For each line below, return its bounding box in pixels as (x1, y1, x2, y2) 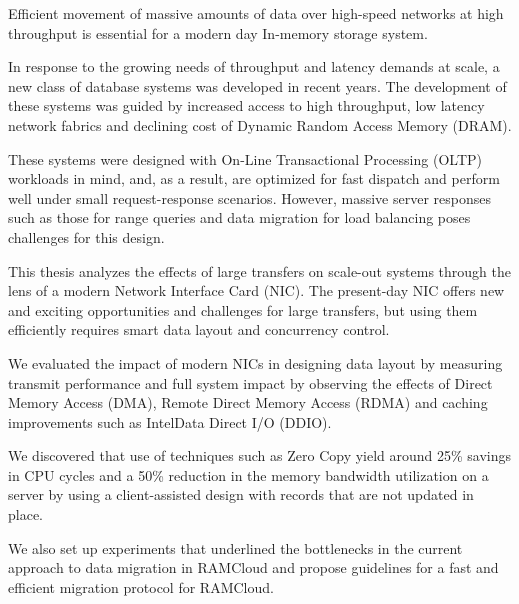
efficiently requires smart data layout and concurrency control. (8, 319, 390, 340)
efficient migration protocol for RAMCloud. (8, 576, 274, 597)
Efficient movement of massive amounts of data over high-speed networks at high (8, 3, 504, 23)
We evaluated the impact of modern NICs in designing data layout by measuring (8, 352, 503, 373)
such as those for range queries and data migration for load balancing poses (8, 207, 471, 228)
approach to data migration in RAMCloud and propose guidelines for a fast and (8, 557, 499, 578)
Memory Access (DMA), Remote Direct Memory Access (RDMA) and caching (8, 392, 488, 413)
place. (8, 504, 43, 525)
